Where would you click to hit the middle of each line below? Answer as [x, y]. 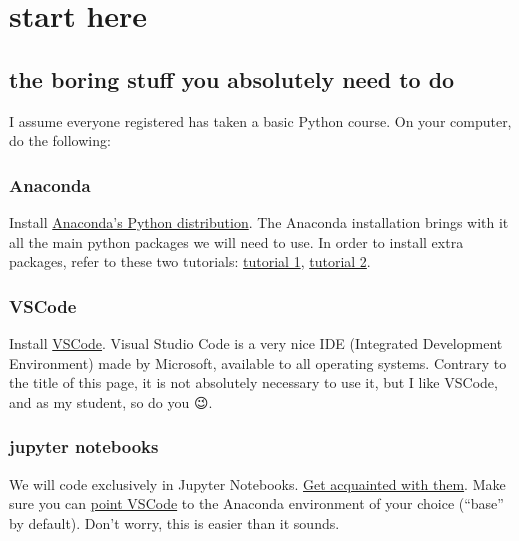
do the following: [60, 140]
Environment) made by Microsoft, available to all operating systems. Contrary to [258, 362]
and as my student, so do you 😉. [111, 401]
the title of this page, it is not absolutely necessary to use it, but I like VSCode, [253, 382]
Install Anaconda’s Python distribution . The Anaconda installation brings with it [259, 221]
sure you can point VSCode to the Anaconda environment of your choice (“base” [256, 503]
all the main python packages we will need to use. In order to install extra [236, 241]
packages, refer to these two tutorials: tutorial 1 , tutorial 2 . [190, 261]
